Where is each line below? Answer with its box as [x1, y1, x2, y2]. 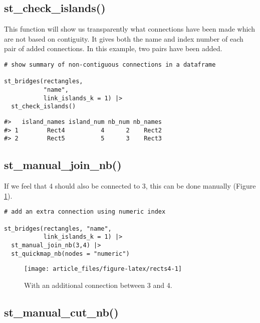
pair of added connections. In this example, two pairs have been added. [4, 43, 222, 54]
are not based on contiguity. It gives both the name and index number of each [4, 33, 243, 44]
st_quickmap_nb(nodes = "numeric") [11, 250, 130, 257]
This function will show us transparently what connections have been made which [4, 24, 255, 34]
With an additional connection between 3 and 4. [24, 279, 172, 290]
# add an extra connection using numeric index [4, 208, 166, 216]
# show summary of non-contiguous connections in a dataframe [4, 61, 216, 68]
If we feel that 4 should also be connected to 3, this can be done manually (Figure [4, 181, 256, 191]
